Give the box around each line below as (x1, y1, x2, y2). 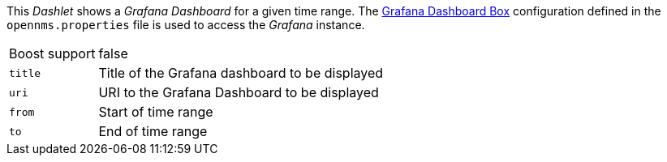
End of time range (98, 123, 208, 139)
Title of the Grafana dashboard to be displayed (98, 65, 384, 81)
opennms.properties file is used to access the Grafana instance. (6, 18, 365, 32)
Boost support (9, 45, 96, 62)
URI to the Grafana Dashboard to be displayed (98, 84, 379, 100)
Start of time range (98, 104, 213, 120)
